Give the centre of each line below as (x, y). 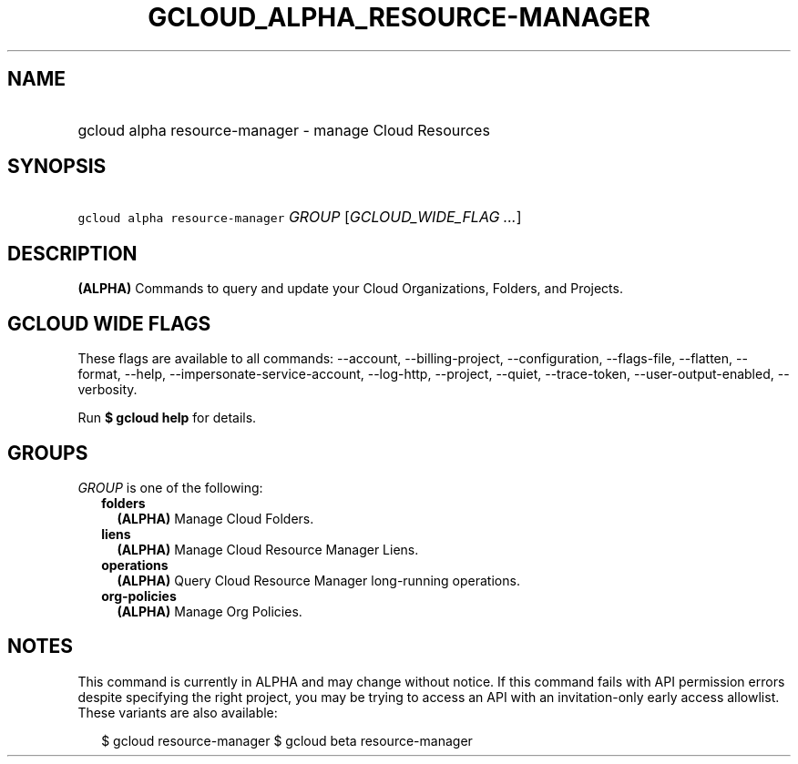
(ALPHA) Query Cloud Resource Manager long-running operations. (318, 580)
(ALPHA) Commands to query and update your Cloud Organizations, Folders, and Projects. (350, 289)
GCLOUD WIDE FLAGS (109, 323)
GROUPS (48, 453)
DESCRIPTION (72, 253)
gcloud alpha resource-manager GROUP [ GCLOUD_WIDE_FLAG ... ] (300, 217)
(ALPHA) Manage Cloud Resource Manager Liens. (268, 549)
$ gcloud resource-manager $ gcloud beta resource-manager (287, 740)
